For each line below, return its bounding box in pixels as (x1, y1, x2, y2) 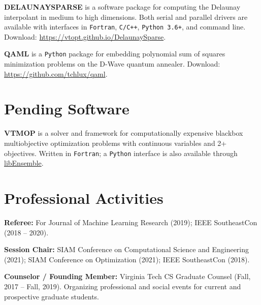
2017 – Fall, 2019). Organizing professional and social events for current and (4, 281, 241, 291)
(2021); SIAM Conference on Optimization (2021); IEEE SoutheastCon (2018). (4, 254, 250, 264)
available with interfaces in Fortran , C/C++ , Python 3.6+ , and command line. (4, 21, 246, 32)
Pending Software (4, 98, 129, 119)
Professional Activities (4, 188, 164, 208)
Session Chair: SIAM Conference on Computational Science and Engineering (4, 244, 249, 255)
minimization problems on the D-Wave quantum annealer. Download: (4, 58, 220, 69)
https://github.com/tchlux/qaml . (4, 68, 108, 79)
